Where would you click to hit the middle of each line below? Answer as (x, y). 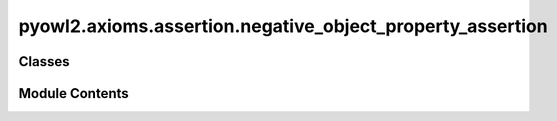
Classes (44, 61)
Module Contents (73, 93)
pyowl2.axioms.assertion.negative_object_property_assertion (283, 26)
